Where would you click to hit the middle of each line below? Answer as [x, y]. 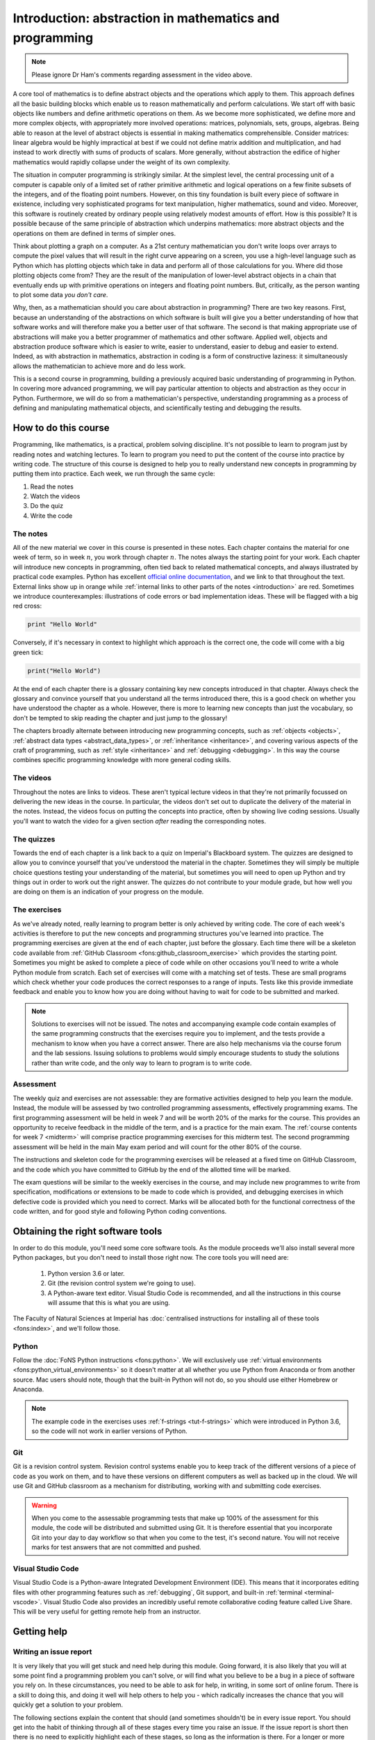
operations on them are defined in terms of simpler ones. [94, 233]
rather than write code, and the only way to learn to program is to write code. [142, 1063]
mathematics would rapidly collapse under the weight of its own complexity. [122, 162]
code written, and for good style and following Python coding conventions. [120, 1212]
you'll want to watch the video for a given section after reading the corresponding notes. [140, 821]
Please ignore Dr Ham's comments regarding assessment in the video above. [142, 74]
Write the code [51, 516]
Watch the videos [55, 496]
